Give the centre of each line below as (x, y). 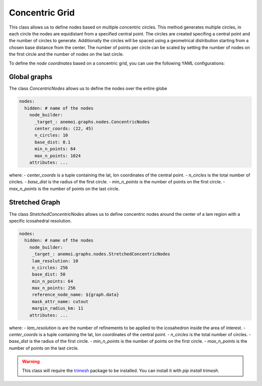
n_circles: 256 (50, 267)
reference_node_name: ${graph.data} (75, 295)
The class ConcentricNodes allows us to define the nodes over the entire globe (88, 88)
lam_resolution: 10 (55, 261)
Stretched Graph (35, 202)
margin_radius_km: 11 (57, 308)
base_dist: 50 (49, 274)
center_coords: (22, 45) (64, 128)
